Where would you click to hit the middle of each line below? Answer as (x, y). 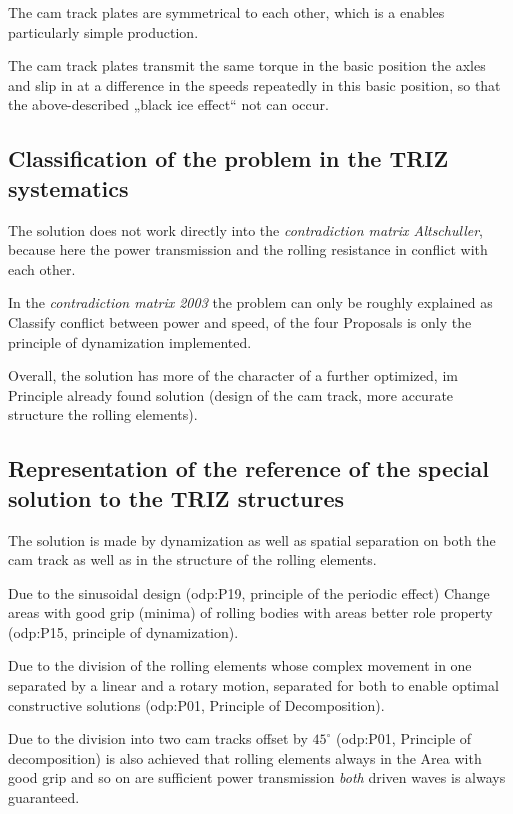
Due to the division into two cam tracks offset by (158, 738)
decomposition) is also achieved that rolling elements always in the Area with (245, 757)
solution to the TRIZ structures (176, 497)
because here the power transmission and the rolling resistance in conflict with (248, 249)
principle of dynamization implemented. (130, 341)
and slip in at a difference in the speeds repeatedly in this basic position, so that (254, 84)
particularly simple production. (103, 31)
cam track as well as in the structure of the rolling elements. (192, 559)
